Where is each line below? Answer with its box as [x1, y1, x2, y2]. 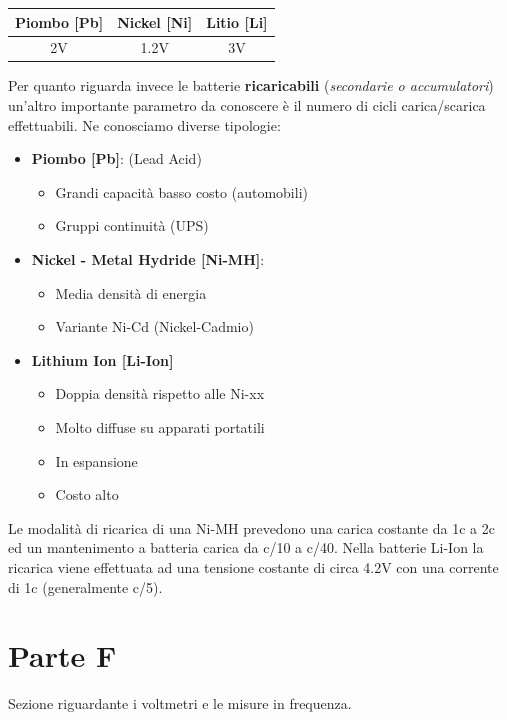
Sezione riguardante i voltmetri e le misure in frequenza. [8, 693, 352, 714]
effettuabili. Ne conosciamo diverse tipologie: [8, 114, 281, 135]
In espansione [55, 450, 138, 471]
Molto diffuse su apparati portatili [55, 416, 265, 437]
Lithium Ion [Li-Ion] [31, 349, 174, 370]
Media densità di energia [55, 282, 207, 303]
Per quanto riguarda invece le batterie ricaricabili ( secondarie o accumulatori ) [8, 75, 494, 96]
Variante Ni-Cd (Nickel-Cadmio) [55, 316, 254, 337]
